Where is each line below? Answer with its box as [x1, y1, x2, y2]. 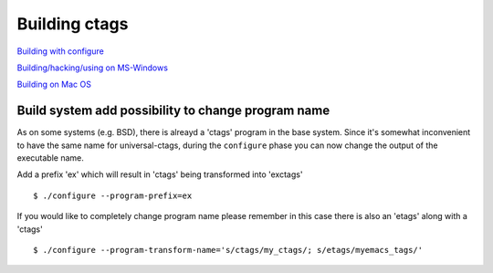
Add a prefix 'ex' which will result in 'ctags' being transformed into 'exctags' [16, 169, 303, 180]
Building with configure [16, 46, 104, 57]
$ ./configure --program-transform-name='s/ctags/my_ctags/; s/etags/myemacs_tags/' [33, 245, 424, 255]
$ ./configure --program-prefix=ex [33, 190, 193, 201]
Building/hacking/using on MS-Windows [16, 62, 169, 73]
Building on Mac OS [16, 79, 91, 90]
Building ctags [16, 14, 129, 34]
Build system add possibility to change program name [16, 103, 330, 119]
